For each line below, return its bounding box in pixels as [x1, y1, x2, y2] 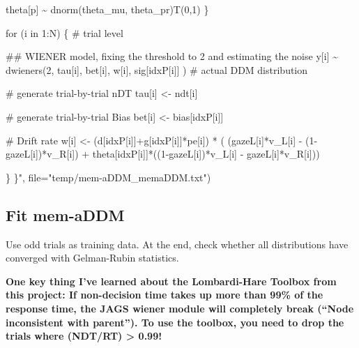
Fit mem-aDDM [6, 204, 125, 225]
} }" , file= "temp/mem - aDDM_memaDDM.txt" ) [6, 169, 211, 184]
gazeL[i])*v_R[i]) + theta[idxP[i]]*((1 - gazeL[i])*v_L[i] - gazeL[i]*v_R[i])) [6, 146, 320, 161]
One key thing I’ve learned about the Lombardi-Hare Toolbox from [6, 273, 337, 288]
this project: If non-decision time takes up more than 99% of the [6, 287, 323, 302]
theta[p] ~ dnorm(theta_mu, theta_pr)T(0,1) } [6, 2, 209, 16]
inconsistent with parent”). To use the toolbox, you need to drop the [6, 315, 344, 329]
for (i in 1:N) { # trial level [6, 25, 123, 40]
